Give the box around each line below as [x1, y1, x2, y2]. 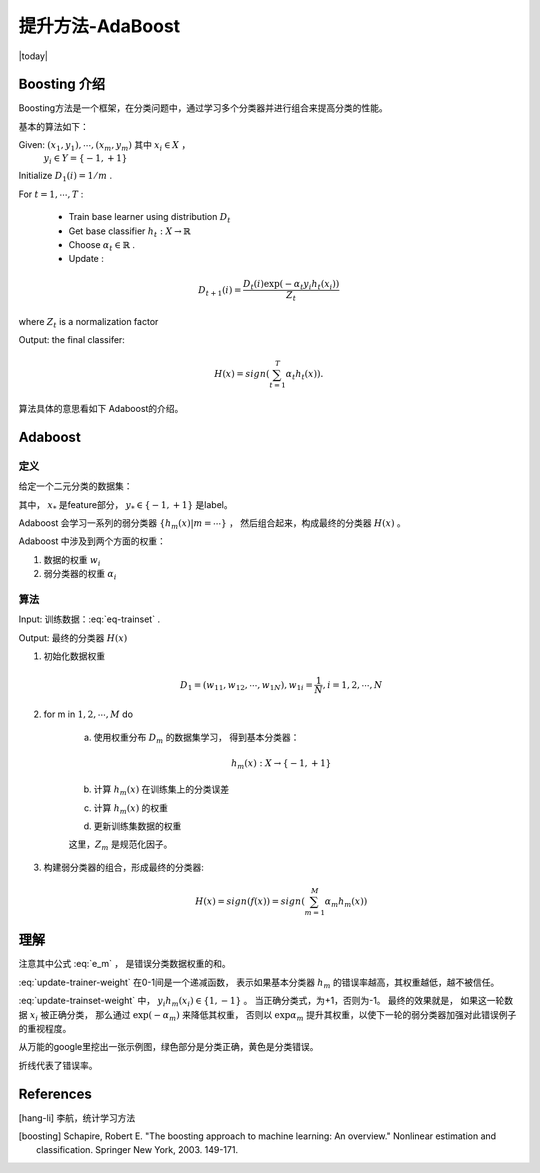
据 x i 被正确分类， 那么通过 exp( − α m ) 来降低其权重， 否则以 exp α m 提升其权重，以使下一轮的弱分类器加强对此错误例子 [18, 1008, 517, 1023]
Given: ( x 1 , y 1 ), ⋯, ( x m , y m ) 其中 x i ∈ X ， [18, 139, 191, 154]
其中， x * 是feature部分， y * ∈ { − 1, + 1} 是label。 [18, 498, 234, 513]
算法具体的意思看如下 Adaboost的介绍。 [18, 403, 184, 415]
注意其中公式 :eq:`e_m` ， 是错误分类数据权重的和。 [18, 958, 231, 970]
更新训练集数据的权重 [93, 820, 182, 832]
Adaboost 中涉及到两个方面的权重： [18, 535, 167, 547]
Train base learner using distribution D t [68, 211, 231, 225]
